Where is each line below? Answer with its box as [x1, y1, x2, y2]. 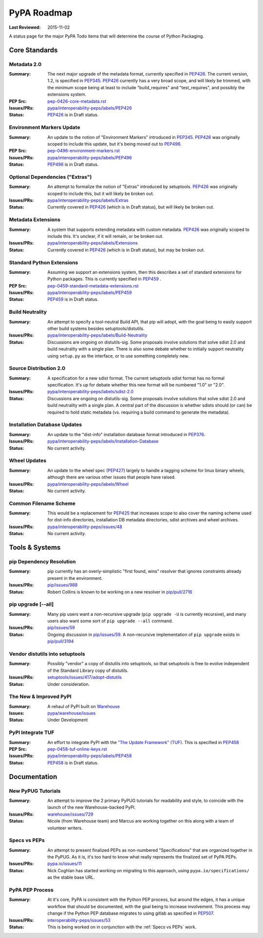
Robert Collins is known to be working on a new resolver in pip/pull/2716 [47, 589, 192, 594]
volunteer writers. [47, 825, 83, 831]
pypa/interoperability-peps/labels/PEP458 [47, 753, 132, 759]
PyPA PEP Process [9, 886, 54, 893]
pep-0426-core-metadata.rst [47, 98, 107, 104]
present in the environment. [47, 575, 103, 581]
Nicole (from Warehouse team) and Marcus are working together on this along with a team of [47, 818, 234, 824]
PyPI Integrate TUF [9, 729, 55, 736]
